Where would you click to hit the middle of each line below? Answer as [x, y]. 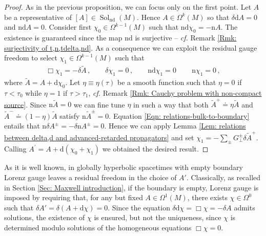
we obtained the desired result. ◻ [155, 149]
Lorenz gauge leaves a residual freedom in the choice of [90, 177]
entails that [22, 126]
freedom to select [31, 58]
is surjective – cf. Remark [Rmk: [186, 37]
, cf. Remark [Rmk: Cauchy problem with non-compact [175, 93]
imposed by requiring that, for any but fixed [74, 197]
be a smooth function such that [167, 82]
